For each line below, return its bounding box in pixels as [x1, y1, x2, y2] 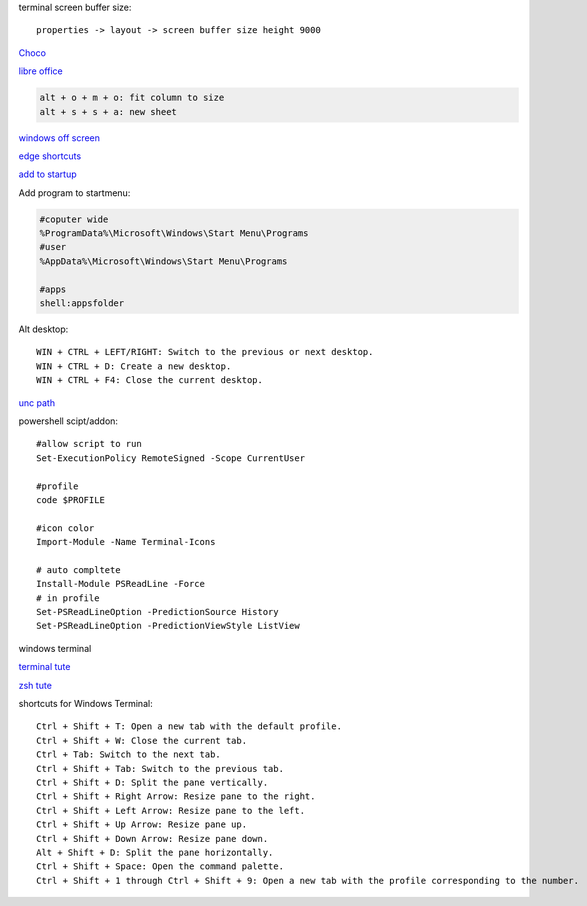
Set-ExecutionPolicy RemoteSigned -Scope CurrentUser [36, 452, 305, 464]
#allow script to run [36, 438, 142, 450]
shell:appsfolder [39, 298, 125, 309]
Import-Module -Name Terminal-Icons [36, 536, 216, 548]
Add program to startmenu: [18, 186, 131, 199]
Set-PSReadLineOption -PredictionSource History [36, 606, 279, 618]
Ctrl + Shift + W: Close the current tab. [36, 735, 248, 746]
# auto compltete [36, 564, 121, 575]
